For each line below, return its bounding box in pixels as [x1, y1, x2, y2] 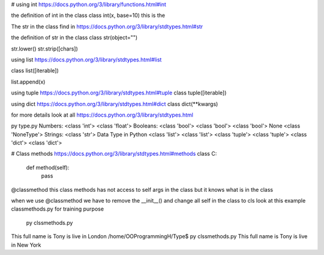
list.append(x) [11, 78, 46, 85]
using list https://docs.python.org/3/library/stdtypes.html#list [11, 56, 162, 63]
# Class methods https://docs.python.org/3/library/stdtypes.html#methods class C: [11, 150, 217, 158]
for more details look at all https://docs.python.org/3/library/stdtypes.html [11, 111, 193, 118]
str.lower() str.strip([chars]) [11, 45, 78, 52]
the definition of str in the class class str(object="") [11, 34, 138, 41]
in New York [11, 241, 41, 248]
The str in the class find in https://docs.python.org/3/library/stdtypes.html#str [11, 23, 203, 30]
